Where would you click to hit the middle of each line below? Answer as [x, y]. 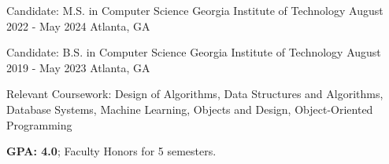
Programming [39, 124]
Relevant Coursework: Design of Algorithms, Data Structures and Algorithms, [195, 94]
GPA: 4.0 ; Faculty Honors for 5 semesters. [111, 151]
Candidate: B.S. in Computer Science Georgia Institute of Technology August [194, 52]
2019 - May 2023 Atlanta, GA [78, 67]
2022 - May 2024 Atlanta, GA [78, 26]
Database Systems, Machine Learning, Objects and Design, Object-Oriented [190, 109]
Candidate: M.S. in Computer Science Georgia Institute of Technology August [195, 10]
